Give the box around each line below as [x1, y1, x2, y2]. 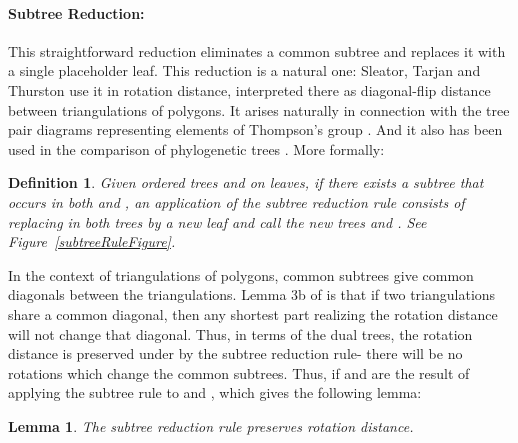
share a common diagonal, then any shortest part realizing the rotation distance [8, 303, 498, 324]
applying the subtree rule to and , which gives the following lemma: [8, 382, 422, 403]
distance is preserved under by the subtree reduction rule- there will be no [8, 343, 463, 364]
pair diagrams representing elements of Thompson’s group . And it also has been [8, 119, 503, 140]
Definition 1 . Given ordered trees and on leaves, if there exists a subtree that [8, 172, 484, 193]
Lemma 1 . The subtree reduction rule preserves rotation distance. [8, 415, 414, 436]
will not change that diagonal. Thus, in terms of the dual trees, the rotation [8, 323, 473, 344]
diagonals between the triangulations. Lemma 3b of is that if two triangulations [8, 284, 496, 305]
